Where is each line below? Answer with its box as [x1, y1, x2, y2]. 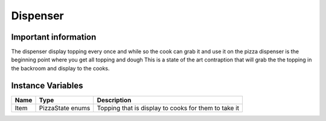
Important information [11, 32, 97, 42]
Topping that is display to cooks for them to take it [97, 104, 240, 112]
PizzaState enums [39, 104, 91, 112]
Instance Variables [11, 80, 83, 90]
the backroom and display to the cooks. [11, 64, 110, 72]
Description [97, 96, 132, 104]
